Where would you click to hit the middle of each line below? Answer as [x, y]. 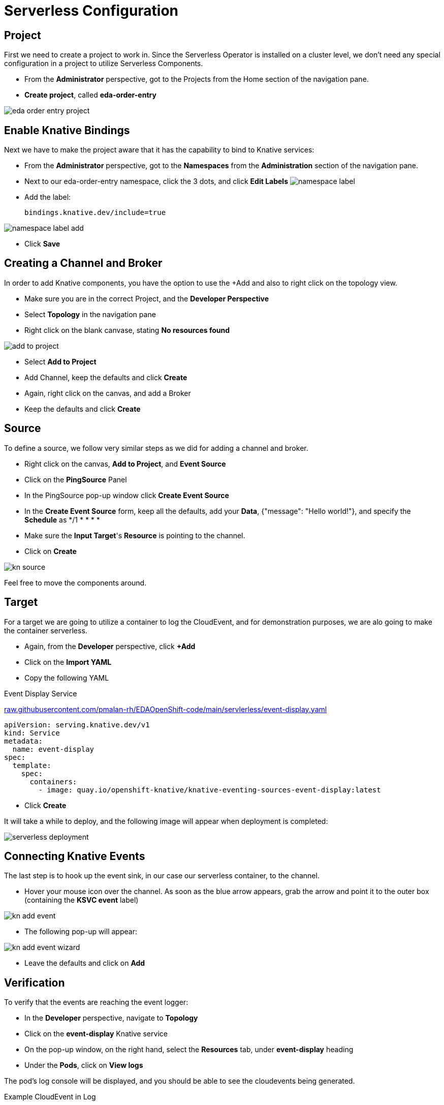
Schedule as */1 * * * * [62, 519]
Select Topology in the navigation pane [90, 314]
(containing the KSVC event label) [82, 900]
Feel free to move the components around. [75, 582]
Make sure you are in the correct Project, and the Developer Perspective [147, 298]
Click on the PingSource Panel [76, 479]
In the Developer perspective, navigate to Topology [111, 1018]
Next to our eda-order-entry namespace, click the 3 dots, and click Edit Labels [156, 181]
